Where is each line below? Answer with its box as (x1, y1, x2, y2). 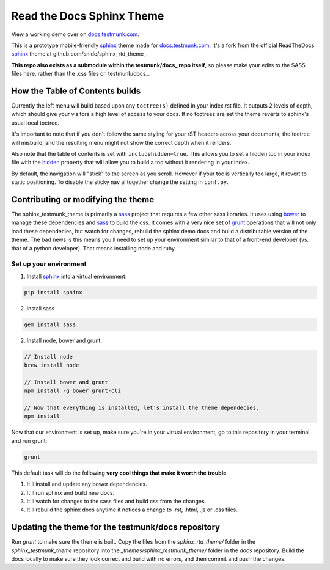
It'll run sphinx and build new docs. (26, 489, 115, 496)
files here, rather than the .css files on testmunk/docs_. (11, 70, 150, 78)
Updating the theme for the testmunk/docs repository (11, 522, 220, 533)
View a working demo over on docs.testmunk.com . (11, 31, 140, 38)
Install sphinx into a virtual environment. (26, 272, 127, 280)
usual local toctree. (11, 119, 60, 126)
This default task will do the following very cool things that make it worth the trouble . (11, 469, 229, 477)
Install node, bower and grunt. (26, 337, 102, 344)
